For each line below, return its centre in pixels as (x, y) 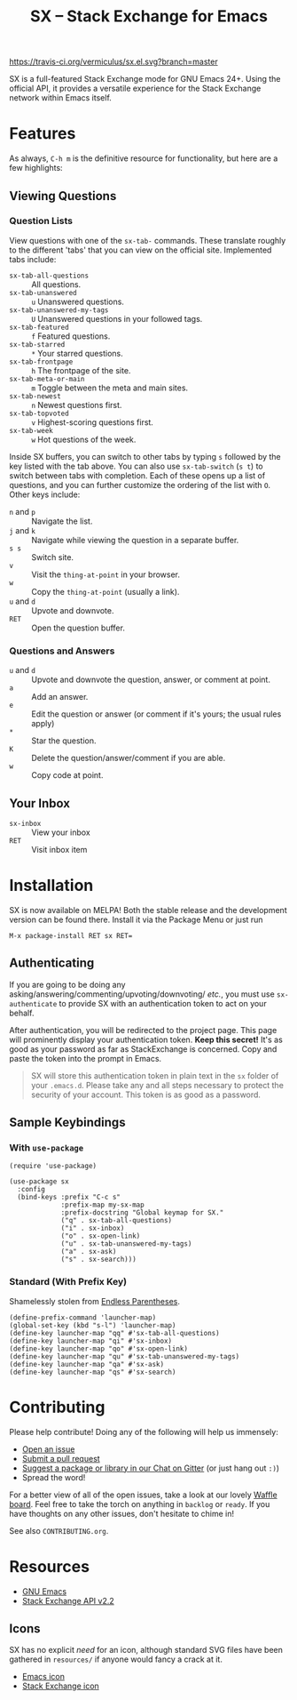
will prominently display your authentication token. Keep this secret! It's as (146, 1039)
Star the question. (64, 741)
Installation (51, 886)
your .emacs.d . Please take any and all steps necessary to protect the (157, 1085)
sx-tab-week (31, 430)
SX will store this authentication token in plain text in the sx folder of (155, 1075)
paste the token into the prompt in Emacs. (86, 1058)
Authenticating (52, 963)
